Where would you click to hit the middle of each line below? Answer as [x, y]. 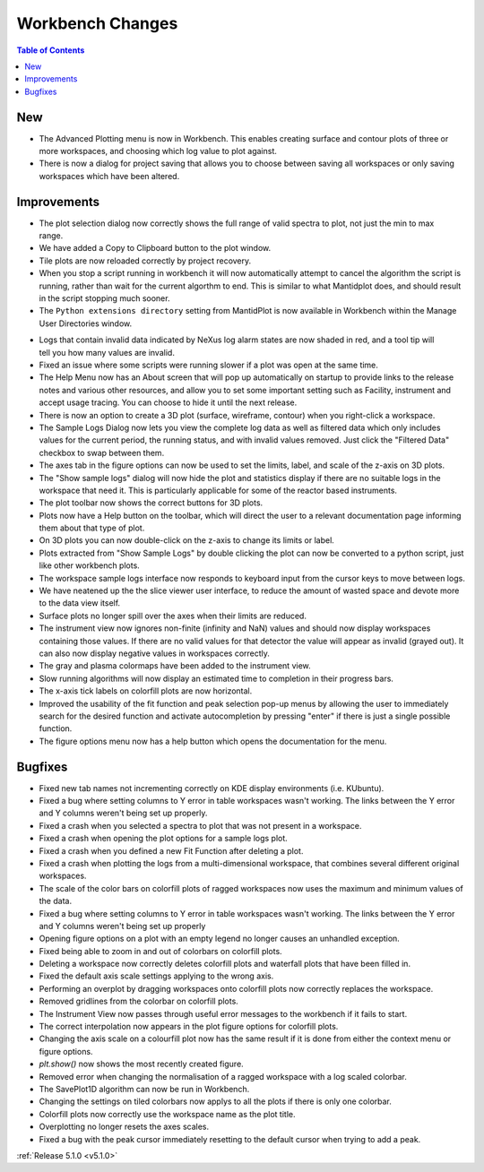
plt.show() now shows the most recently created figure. [141, 1064]
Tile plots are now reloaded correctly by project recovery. [145, 261]
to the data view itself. [80, 603]
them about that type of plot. [92, 528]
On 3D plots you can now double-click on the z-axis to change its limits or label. [187, 540]
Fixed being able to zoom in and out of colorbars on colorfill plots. [160, 951]
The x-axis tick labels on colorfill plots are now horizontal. [146, 691]
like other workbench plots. [90, 565]
